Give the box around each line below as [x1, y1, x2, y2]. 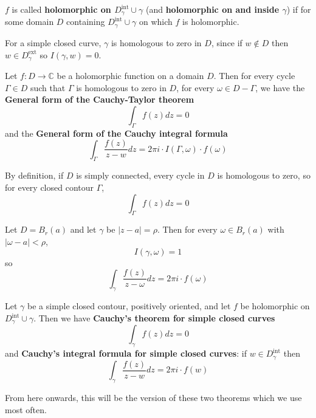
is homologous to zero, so [217, 169, 311, 182]
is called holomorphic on [12, 3, 111, 15]
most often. [5, 403, 47, 416]
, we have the [255, 81, 305, 94]
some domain [5, 15, 54, 28]
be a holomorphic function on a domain [57, 69, 204, 81]
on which [139, 15, 173, 28]
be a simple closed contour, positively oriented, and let [27, 300, 231, 312]
